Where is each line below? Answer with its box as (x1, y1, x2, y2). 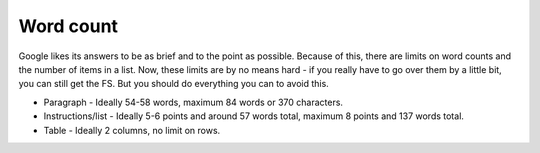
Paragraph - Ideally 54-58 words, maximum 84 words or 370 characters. (43, 96, 344, 108)
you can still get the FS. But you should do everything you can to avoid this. (18, 78, 329, 90)
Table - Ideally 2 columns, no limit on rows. (43, 124, 221, 136)
